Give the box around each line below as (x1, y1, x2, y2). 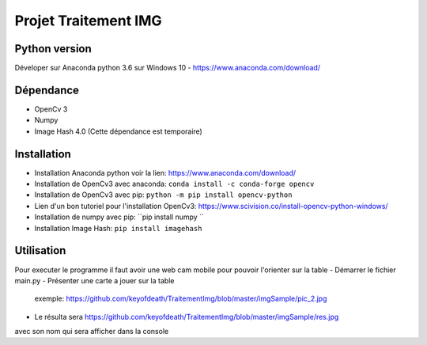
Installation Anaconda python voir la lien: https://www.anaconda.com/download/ (34, 168, 297, 177)
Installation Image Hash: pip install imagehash (34, 223, 202, 233)
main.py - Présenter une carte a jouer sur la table (14, 275, 175, 285)
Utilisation (14, 244, 66, 257)
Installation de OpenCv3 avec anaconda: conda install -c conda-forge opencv (34, 179, 315, 189)
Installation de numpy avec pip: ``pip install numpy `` (34, 212, 205, 222)
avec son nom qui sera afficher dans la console (14, 327, 169, 336)
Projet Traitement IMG (14, 12, 162, 29)
